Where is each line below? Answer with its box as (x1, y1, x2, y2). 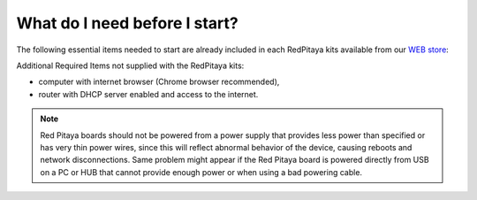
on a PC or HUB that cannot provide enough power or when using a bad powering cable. (40, 166, 362, 177)
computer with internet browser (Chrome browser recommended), (38, 76, 280, 88)
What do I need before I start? (16, 13, 238, 33)
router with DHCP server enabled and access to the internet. (38, 88, 259, 99)
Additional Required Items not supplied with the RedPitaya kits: (16, 60, 245, 71)
